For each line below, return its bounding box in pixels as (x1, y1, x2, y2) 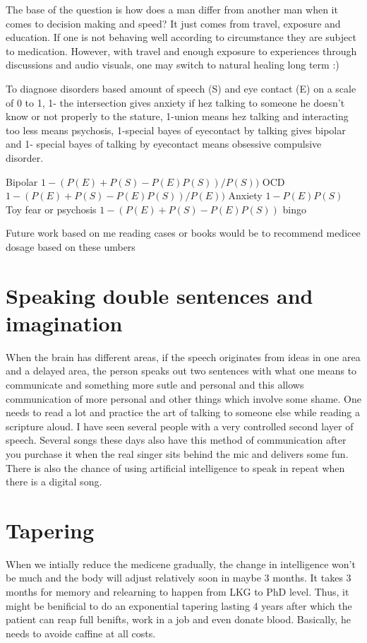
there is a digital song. (6, 474, 102, 489)
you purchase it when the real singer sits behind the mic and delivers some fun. (6, 446, 349, 461)
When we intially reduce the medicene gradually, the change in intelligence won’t (6, 556, 356, 571)
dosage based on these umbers (6, 239, 136, 254)
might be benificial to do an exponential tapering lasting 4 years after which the (6, 598, 352, 613)
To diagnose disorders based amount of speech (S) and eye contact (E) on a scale (6, 81, 356, 95)
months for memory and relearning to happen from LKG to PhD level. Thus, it (6, 584, 349, 599)
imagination (6, 308, 123, 337)
